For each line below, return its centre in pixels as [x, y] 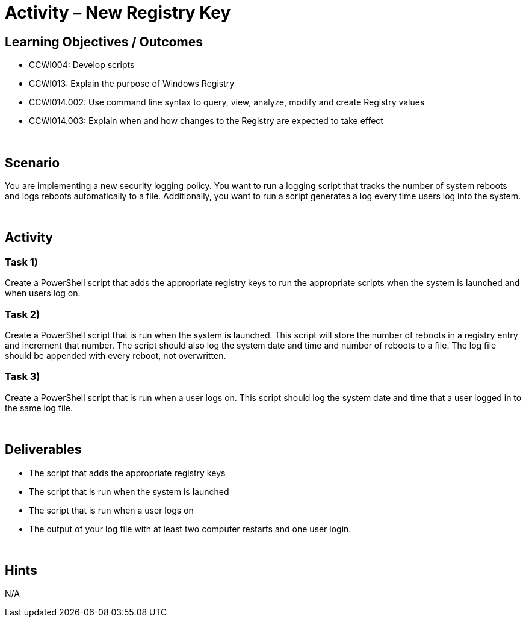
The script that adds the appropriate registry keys [127, 473]
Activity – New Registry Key [118, 13]
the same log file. [39, 408]
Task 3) [23, 377]
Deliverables [43, 450]
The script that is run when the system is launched [129, 491]
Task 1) [21, 262]
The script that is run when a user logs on [111, 510]
